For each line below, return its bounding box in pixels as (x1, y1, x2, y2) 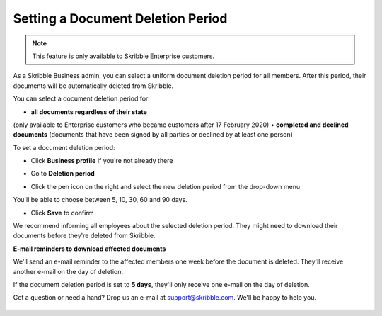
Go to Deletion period (30, 169, 95, 178)
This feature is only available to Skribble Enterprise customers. (32, 52, 215, 60)
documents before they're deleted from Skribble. (13, 231, 156, 240)
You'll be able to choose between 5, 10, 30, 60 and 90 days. (13, 196, 187, 204)
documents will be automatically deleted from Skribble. (13, 81, 174, 90)
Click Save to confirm (30, 208, 94, 217)
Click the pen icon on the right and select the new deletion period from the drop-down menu (30, 182, 301, 191)
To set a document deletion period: (13, 143, 115, 152)
